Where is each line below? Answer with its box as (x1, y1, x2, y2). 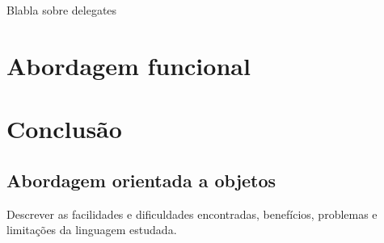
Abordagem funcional (6, 48, 251, 82)
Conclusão (6, 112, 122, 145)
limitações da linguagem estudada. (6, 221, 177, 238)
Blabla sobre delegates (6, 2, 117, 18)
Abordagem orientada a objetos (6, 167, 276, 192)
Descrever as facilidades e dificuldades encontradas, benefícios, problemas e (6, 205, 378, 222)
